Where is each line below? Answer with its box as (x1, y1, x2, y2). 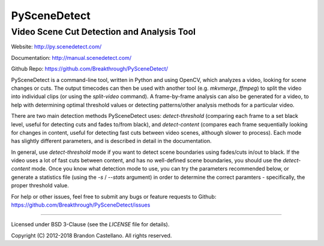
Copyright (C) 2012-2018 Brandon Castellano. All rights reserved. (11, 232, 172, 239)
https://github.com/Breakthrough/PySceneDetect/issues (11, 201, 151, 209)
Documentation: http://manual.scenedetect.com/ (11, 54, 132, 61)
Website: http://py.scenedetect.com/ (11, 43, 102, 50)
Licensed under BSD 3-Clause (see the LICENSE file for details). (11, 221, 170, 228)
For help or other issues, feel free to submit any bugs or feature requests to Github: (11, 193, 217, 200)
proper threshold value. (11, 182, 69, 189)
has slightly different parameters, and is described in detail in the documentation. (11, 138, 212, 145)
